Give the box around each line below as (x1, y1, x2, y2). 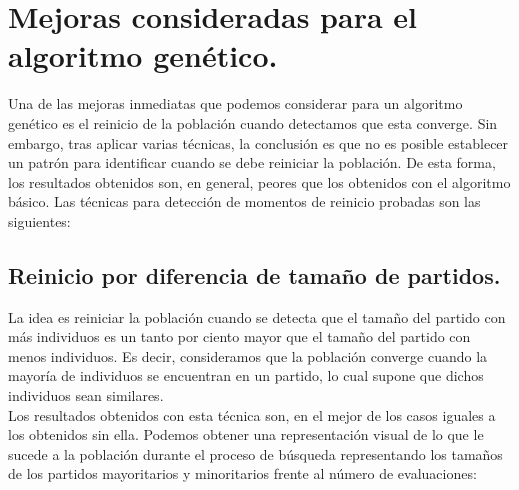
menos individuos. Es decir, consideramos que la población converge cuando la (8, 345, 488, 366)
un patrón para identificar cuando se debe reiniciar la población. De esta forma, (8, 152, 496, 173)
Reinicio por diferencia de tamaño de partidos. (8, 259, 501, 290)
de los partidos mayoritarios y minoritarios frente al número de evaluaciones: (8, 463, 477, 484)
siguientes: (8, 210, 71, 231)
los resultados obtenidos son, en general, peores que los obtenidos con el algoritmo (8, 171, 511, 192)
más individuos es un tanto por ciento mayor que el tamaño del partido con (8, 326, 471, 347)
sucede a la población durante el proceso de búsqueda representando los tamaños (8, 443, 503, 464)
